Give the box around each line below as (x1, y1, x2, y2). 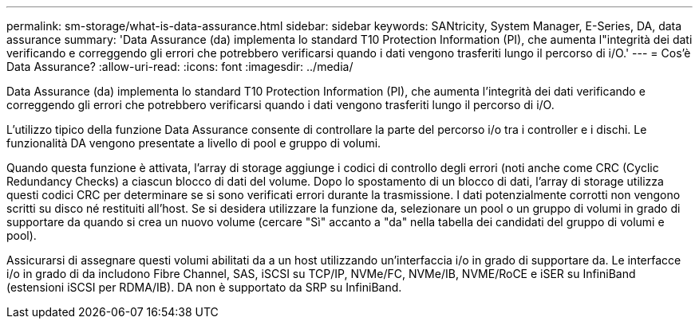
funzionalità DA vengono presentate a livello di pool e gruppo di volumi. (6, 136, 381, 150)
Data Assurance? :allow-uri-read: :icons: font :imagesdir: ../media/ (6, 60, 353, 73)
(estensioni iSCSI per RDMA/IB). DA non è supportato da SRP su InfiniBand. (6, 280, 402, 294)
